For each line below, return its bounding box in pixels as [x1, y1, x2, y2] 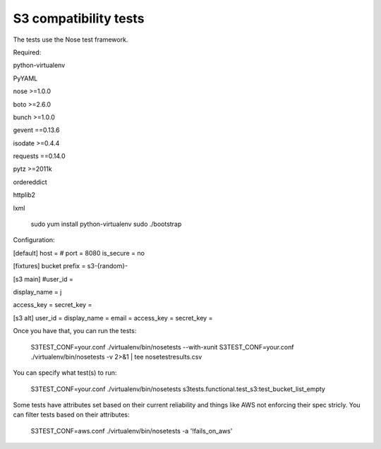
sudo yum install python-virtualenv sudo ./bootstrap [30, 220, 182, 229]
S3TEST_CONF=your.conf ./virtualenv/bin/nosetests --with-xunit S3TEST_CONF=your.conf [30, 342, 294, 351]
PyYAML [13, 74, 38, 83]
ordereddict [13, 177, 47, 186]
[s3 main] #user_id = [13, 275, 73, 283]
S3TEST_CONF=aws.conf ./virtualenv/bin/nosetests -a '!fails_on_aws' [30, 426, 233, 435]
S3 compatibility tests [13, 11, 145, 26]
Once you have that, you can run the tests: [13, 327, 137, 335]
